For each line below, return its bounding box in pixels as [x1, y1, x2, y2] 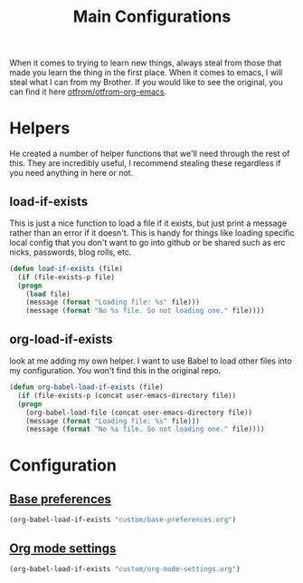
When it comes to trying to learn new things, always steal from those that [9, 57, 282, 69]
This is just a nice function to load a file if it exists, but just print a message [9, 218, 288, 228]
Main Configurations [72, 6, 232, 27]
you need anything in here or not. [9, 168, 134, 179]
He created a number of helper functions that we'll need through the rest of [9, 148, 290, 160]
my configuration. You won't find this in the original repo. [9, 365, 222, 375]
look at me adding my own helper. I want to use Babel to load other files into [9, 355, 292, 366]
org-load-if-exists [9, 331, 113, 346]
